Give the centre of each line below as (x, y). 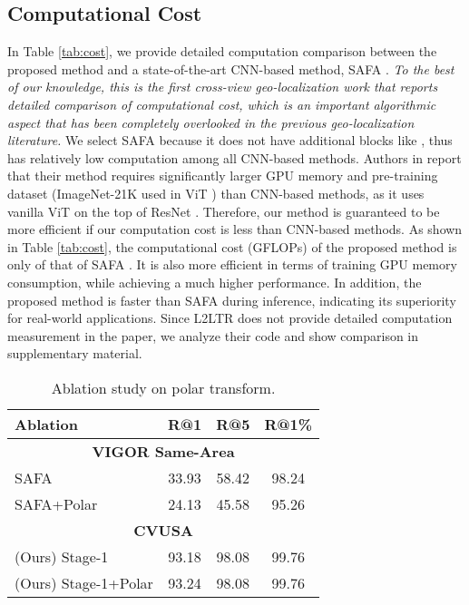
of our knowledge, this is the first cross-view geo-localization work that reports (223, 87)
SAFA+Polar (56, 503)
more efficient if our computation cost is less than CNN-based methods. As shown (235, 229)
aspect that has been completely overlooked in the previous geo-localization (211, 122)
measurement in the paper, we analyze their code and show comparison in (213, 335)
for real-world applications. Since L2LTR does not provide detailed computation (230, 318)
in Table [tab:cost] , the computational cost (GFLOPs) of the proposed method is (232, 246)
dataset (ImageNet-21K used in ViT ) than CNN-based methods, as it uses (216, 193)
